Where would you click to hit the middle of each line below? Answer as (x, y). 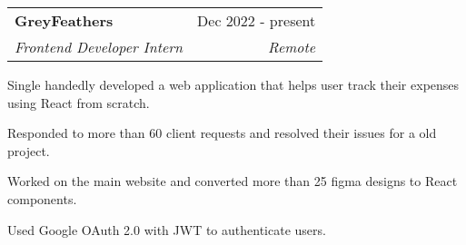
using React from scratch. (79, 102)
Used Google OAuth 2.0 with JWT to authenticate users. (167, 229)
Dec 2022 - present (257, 20)
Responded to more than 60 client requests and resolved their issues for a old (222, 133)
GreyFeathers (64, 20)
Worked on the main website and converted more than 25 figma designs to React (233, 181)
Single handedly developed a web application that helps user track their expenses (233, 84)
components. (42, 198)
